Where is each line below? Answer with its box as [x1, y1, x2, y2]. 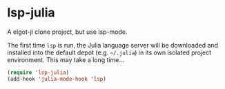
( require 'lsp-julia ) [7, 69, 70, 76]
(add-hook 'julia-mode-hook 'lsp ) [7, 75, 107, 82]
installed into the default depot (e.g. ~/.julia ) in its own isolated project [7, 48, 212, 57]
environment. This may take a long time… [7, 55, 125, 63]
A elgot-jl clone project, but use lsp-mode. [7, 28, 128, 36]
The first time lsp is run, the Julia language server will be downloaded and [7, 41, 219, 49]
